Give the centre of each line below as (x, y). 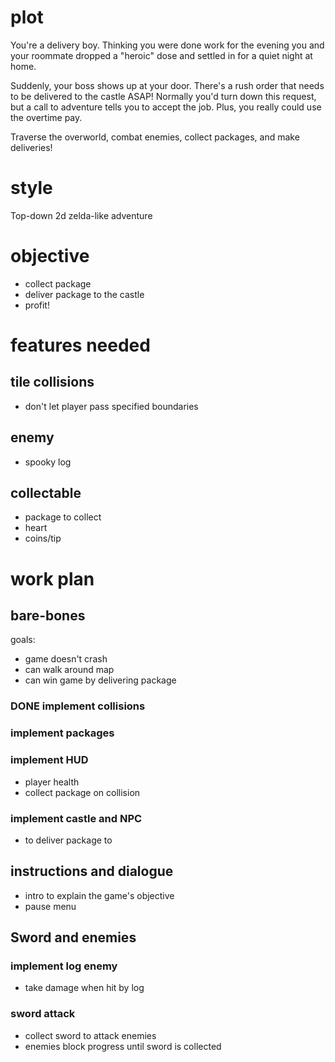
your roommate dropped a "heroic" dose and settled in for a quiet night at (161, 55)
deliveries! (31, 147)
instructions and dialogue (92, 871)
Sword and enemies (73, 937)
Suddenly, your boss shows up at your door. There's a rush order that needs (167, 85)
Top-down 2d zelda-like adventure (81, 215)
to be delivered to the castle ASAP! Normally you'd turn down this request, (163, 96)
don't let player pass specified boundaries (111, 406)
